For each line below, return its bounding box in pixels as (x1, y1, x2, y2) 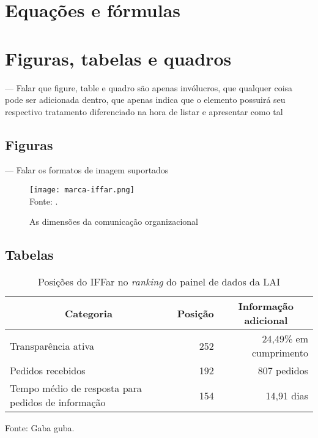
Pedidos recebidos (10, 363, 86, 378)
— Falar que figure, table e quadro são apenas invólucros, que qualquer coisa (5, 81, 293, 94)
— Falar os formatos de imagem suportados (5, 164, 169, 176)
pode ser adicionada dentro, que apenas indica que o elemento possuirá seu (5, 93, 286, 106)
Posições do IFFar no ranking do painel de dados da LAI (37, 274, 281, 289)
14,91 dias (265, 388, 308, 402)
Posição (177, 306, 214, 320)
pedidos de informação (10, 395, 106, 410)
